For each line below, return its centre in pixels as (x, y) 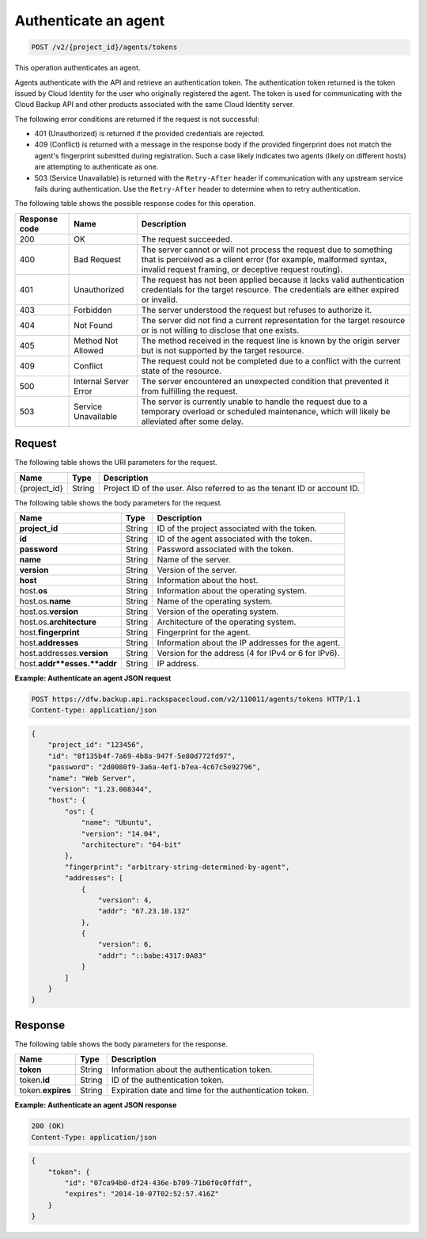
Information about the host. (208, 581)
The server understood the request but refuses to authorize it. (257, 310)
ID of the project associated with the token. (237, 528)
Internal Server (102, 381)
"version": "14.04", (121, 833)
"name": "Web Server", (92, 778)
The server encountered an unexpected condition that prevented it (265, 381)
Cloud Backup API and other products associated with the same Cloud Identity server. (155, 105)
